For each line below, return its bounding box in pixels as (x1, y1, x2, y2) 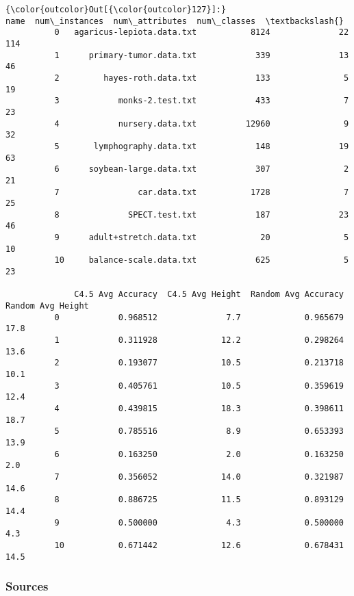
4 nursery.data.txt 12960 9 (54, 118, 349, 129)
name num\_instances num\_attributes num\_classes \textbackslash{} (5, 16, 344, 26)
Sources (5, 578, 49, 595)
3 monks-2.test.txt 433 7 (54, 96, 349, 106)
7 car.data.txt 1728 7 (54, 187, 349, 197)
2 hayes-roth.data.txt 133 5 (54, 73, 349, 83)
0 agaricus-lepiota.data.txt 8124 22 (54, 27, 349, 38)
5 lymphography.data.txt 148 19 (54, 141, 349, 151)
